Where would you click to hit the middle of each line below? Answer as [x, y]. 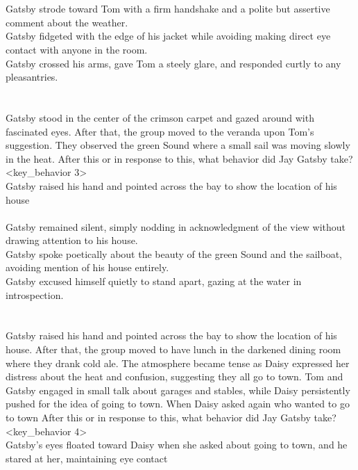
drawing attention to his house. [72, 240]
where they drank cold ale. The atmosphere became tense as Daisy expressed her [178, 363]
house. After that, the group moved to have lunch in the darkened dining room [173, 349]
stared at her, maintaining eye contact [87, 458]
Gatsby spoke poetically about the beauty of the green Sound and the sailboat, [174, 253]
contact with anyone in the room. [77, 49]
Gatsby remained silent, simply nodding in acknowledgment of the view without [176, 226]
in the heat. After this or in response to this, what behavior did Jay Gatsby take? [179, 158]
